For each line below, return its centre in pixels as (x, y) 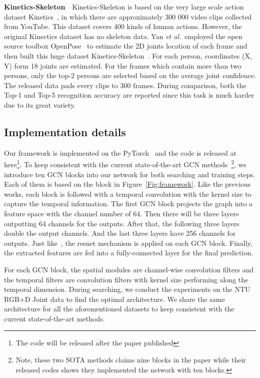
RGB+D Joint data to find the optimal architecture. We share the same (114, 299)
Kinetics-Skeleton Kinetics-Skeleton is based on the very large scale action (124, 7)
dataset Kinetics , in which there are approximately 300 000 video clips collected (128, 16)
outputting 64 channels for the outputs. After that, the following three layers (122, 223)
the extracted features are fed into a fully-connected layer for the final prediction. (129, 253)
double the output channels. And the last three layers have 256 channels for (120, 233)
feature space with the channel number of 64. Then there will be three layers (121, 213)
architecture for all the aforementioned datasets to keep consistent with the (119, 309)
